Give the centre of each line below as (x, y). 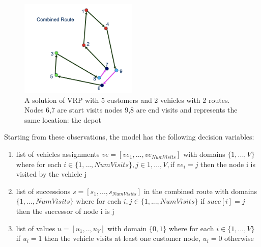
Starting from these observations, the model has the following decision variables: (129, 137)
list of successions (43, 191)
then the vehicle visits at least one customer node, (122, 238)
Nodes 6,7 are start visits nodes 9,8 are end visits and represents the (131, 110)
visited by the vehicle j (51, 174)
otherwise (239, 238)
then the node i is (228, 164)
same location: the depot (63, 119)
